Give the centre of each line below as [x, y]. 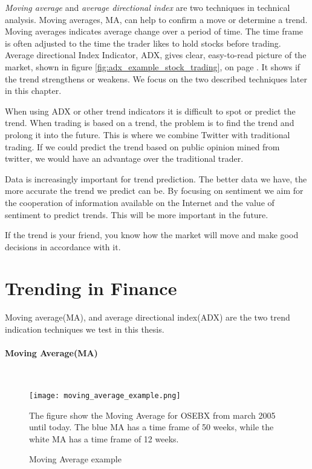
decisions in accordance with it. [63, 246]
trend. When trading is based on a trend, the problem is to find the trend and [150, 123]
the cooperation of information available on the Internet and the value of [140, 202]
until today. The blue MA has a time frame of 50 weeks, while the [151, 427]
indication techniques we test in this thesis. [85, 329]
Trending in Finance [91, 288]
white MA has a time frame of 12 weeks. [104, 438]
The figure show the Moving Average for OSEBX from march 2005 [152, 415]
